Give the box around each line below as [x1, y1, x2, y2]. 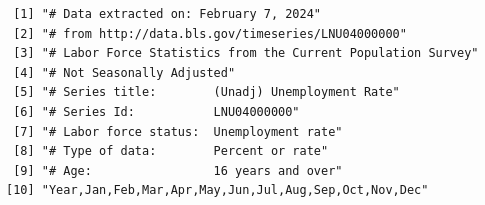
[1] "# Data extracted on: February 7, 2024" [13, 7, 321, 21]
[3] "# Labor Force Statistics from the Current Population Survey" [13, 46, 479, 61]
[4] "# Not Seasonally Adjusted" [13, 65, 236, 80]
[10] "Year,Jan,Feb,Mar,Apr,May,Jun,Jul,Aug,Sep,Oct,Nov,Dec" [6, 183, 429, 198]
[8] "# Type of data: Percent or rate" [13, 144, 329, 159]
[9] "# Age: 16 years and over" [13, 163, 343, 178]
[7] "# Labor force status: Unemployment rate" [13, 124, 343, 139]
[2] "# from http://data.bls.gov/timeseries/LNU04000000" [13, 26, 407, 41]
